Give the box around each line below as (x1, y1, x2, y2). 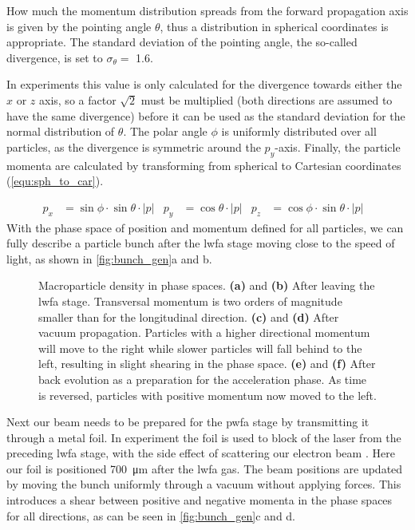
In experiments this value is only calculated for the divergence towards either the (6, 76, 402, 93)
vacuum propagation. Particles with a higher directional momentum (38, 324, 370, 341)
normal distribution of (6, 123, 115, 140)
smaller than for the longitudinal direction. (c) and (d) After (38, 308, 339, 325)
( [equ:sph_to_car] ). (6, 172, 104, 189)
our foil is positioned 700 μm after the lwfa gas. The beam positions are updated (6, 460, 403, 477)
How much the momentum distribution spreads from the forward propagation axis (6, 2, 409, 18)
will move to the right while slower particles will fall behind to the (38, 339, 362, 356)
